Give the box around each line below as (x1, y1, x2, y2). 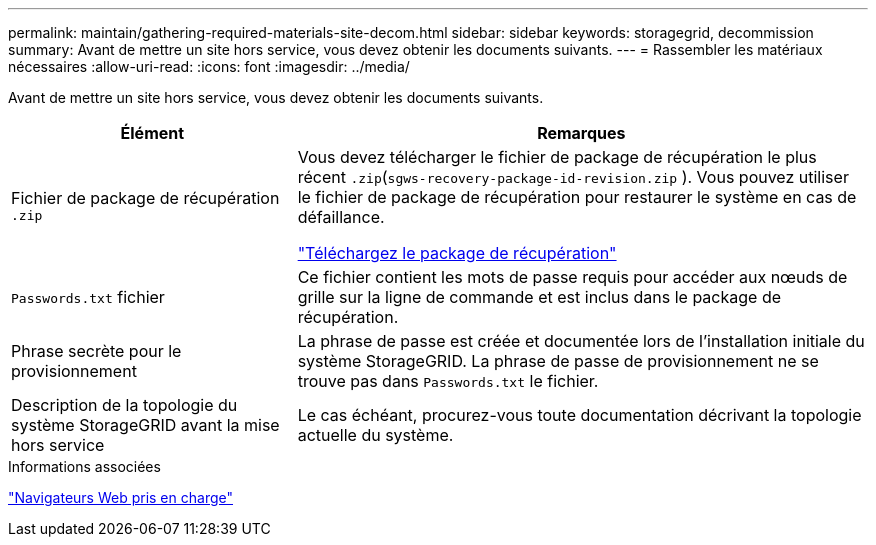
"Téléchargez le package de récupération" (297, 243, 617, 263)
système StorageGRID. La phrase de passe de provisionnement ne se (297, 351, 819, 371)
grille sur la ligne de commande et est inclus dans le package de (297, 287, 781, 307)
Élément (120, 123, 185, 143)
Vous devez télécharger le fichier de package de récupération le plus (297, 147, 817, 167)
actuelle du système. (297, 425, 454, 445)
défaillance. (297, 207, 385, 227)
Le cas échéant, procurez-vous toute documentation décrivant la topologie (297, 405, 862, 425)
